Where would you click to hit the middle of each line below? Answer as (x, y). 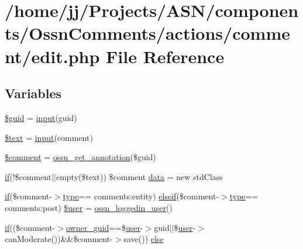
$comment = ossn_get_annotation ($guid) (80, 157)
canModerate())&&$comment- (59, 239)
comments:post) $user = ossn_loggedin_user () (89, 207)
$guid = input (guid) (41, 117)
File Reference (165, 56)
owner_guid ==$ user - (105, 227)
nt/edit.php (52, 56)
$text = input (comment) (49, 137)
